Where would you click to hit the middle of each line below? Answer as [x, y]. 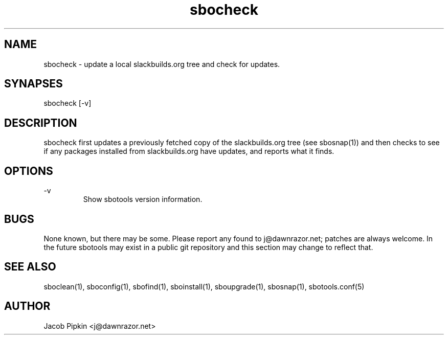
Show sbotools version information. [143, 199]
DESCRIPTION [41, 123]
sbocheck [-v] [68, 103]
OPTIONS [29, 171]
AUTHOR [27, 306]
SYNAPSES [33, 84]
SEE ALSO [30, 267]
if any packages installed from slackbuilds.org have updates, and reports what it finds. [189, 151]
